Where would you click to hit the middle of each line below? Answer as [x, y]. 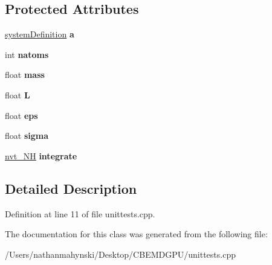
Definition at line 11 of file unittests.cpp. [80, 213]
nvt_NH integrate [41, 155]
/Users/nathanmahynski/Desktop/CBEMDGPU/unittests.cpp [120, 254]
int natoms [27, 54]
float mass [25, 75]
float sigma [27, 136]
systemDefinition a [40, 34]
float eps [21, 115]
